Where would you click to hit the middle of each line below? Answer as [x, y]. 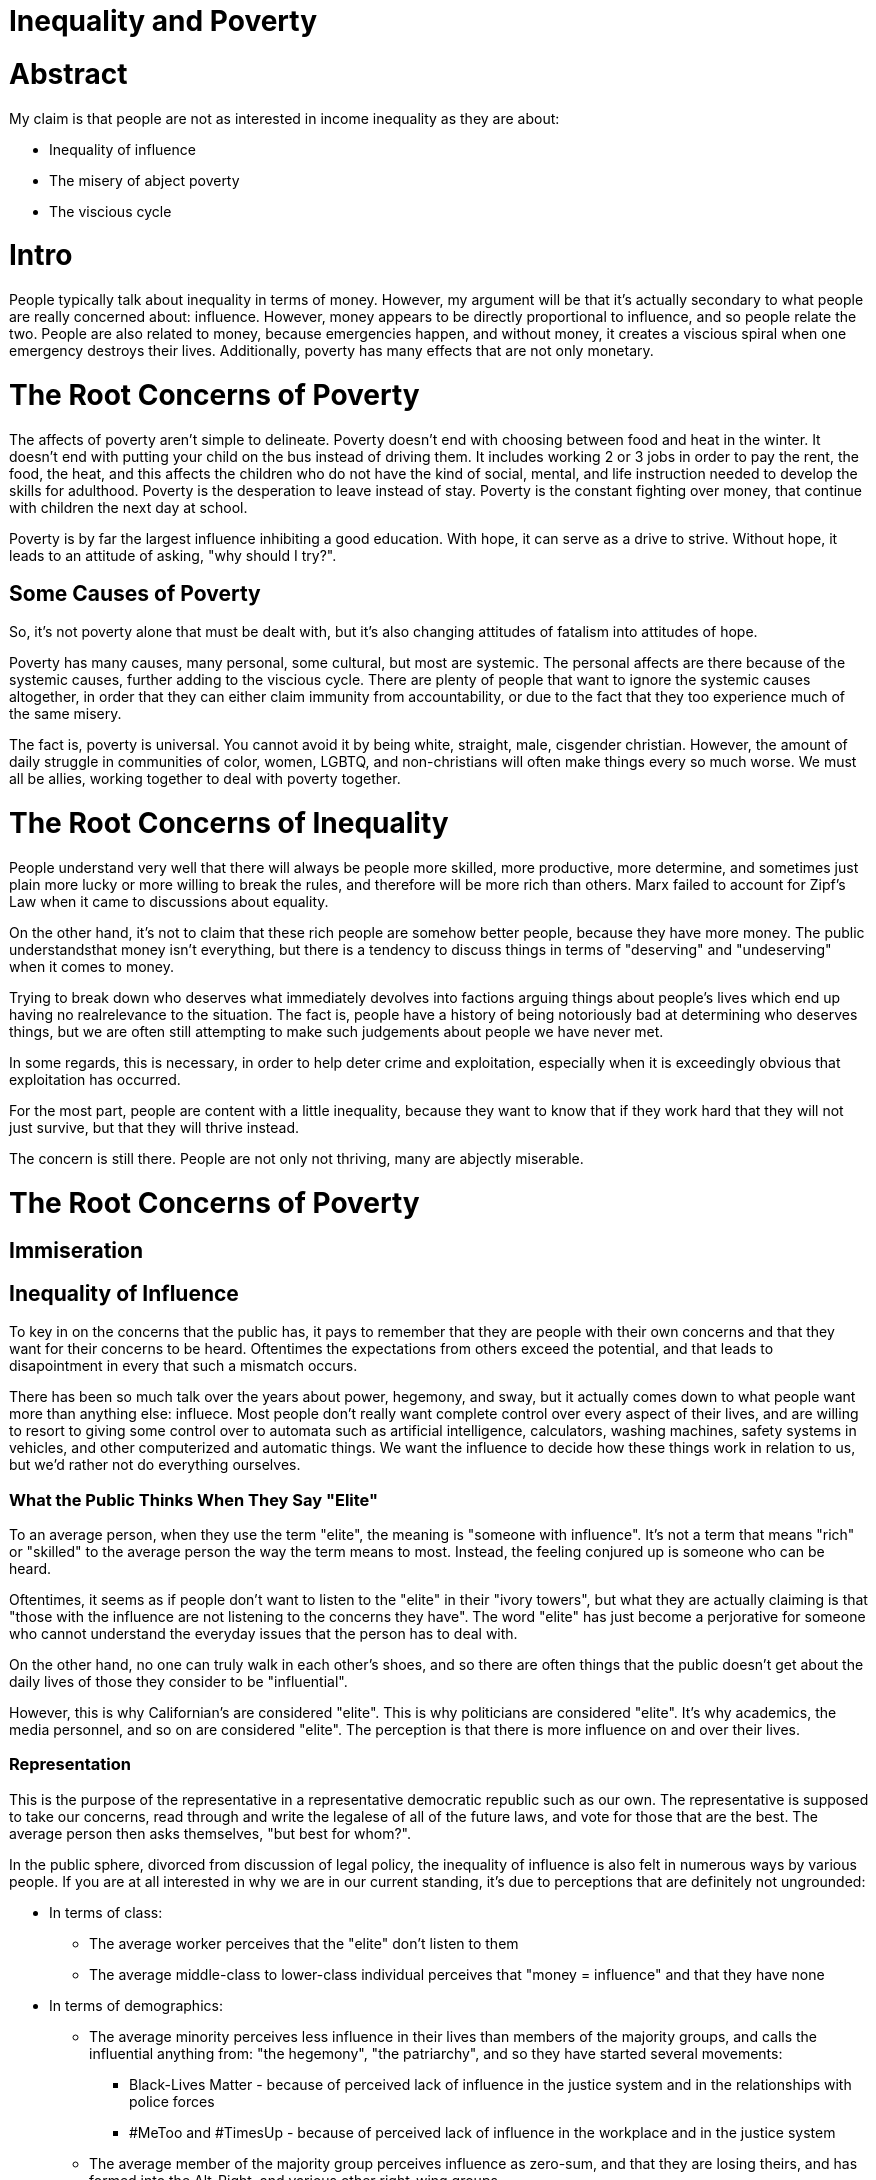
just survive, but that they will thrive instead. [154, 1127]
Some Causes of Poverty [135, 593]
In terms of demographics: [136, 2005]
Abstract [68, 73]
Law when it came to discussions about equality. [169, 901]
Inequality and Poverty [163, 21]
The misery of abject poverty [144, 180]
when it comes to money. [92, 966]
